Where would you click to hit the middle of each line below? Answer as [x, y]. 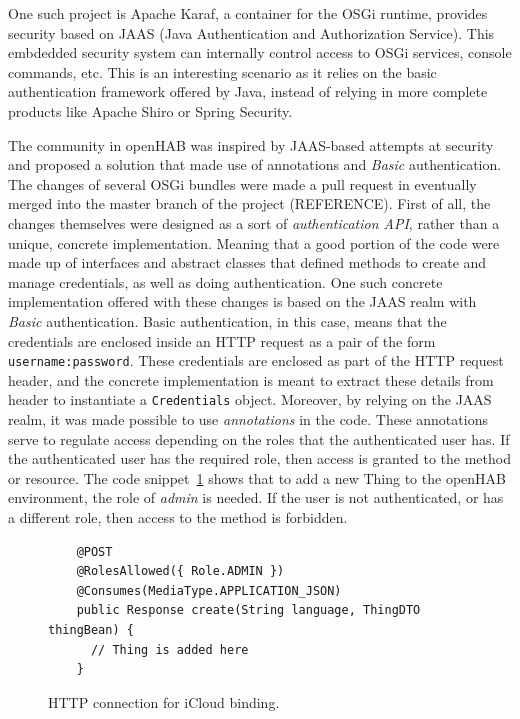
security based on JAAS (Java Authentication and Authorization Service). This [251, 32]
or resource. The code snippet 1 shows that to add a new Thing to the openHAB [257, 477]
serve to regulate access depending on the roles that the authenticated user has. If [259, 438]
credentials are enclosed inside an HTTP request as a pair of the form [222, 340]
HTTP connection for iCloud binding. [164, 701]
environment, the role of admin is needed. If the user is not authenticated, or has [256, 497]
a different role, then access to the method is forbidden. [178, 516]
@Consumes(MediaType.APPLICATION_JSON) [209, 590]
